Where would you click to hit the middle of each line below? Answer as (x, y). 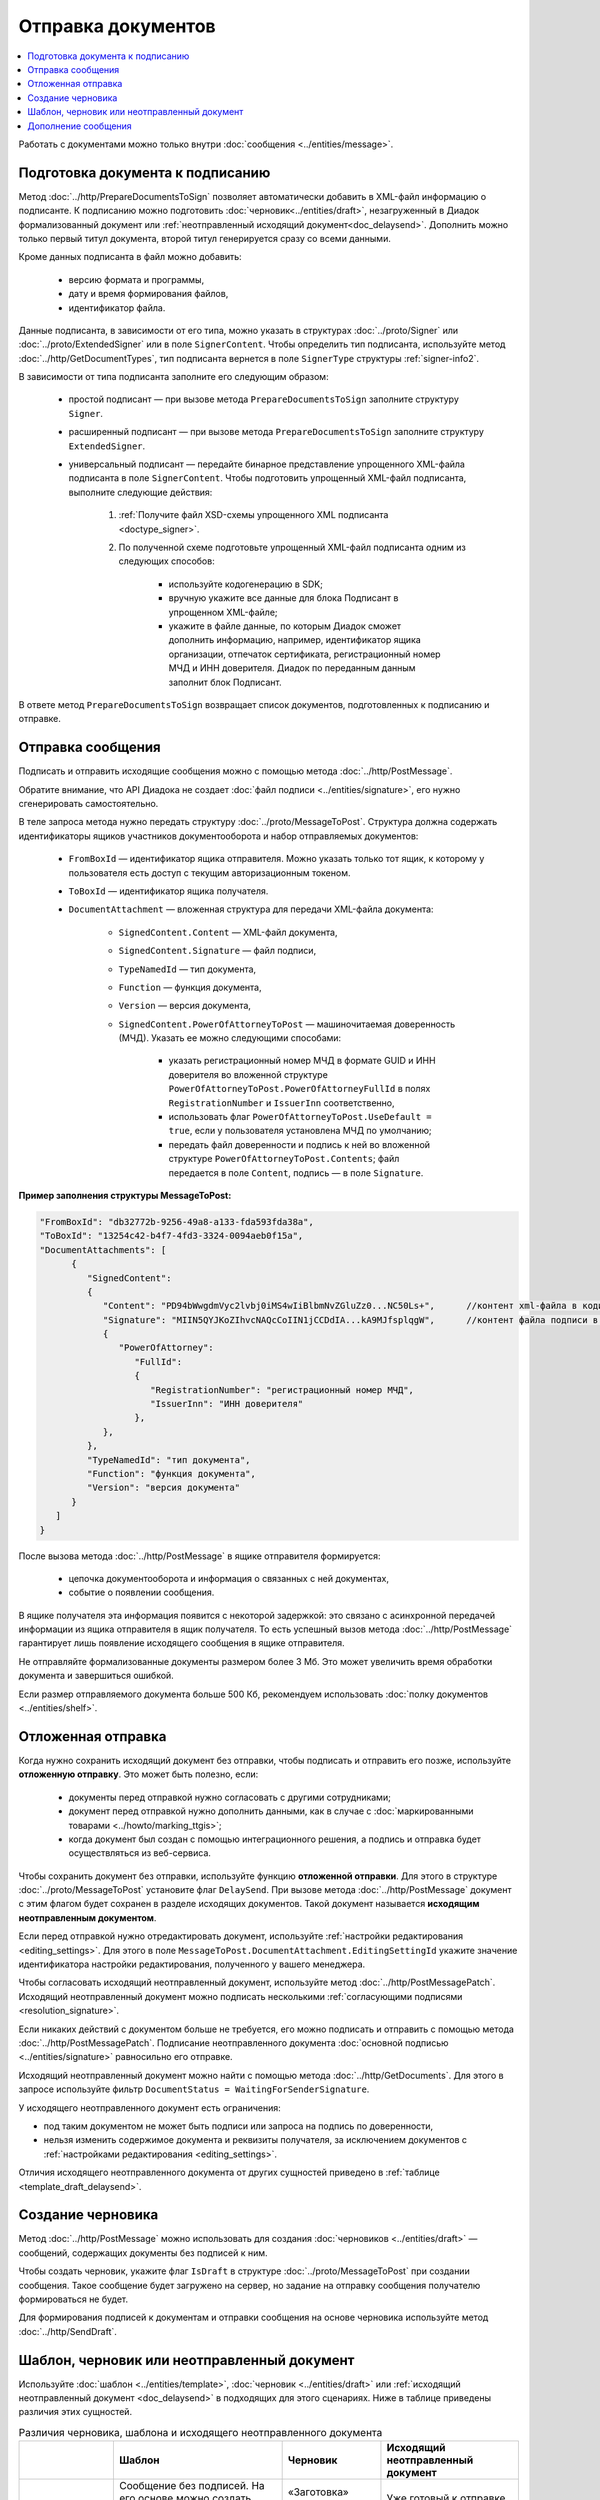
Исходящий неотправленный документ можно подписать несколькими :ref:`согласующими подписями (240, 1996)
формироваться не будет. (73, 2299)
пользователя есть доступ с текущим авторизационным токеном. (209, 872)
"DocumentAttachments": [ (103, 1249)
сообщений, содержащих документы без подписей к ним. (143, 2252)
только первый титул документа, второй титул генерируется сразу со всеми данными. (205, 238)
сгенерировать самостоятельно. (88, 803)
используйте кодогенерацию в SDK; (246, 584)
